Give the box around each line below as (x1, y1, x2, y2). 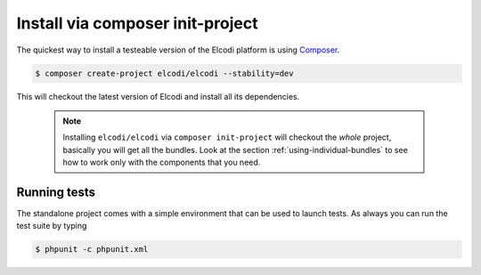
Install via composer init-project (16, 13, 258, 33)
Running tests (16, 184, 96, 199)
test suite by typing (16, 221, 87, 231)
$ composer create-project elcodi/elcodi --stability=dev (35, 68, 294, 78)
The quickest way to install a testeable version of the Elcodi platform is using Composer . (16, 44, 340, 55)
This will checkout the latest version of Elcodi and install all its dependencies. (16, 91, 300, 101)
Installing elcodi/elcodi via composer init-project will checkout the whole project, (62, 132, 392, 142)
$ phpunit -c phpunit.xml (35, 245, 149, 255)
